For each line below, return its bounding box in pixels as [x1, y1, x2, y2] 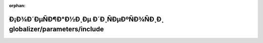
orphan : [9, 3, 26, 8]
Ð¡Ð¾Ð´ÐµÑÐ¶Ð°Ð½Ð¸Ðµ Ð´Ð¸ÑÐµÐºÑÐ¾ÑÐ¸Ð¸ [9, 15, 164, 23]
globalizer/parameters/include [9, 25, 104, 33]
